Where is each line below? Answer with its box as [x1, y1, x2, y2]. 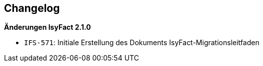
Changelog [4, 2, 60, 14]
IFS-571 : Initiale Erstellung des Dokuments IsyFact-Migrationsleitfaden [24, 38, 259, 47]
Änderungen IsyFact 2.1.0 [4, 23, 91, 32]
